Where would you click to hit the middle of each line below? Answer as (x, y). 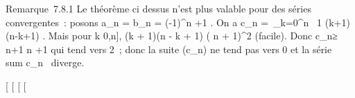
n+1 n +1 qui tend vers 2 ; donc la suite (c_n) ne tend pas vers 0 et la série (169, 49)
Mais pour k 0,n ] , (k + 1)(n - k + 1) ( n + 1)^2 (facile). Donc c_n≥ (193, 36)
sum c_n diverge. (45, 62)
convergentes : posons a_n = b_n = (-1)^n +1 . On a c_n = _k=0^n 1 (164, 22)
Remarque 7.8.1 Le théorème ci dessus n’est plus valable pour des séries (158, 8)
